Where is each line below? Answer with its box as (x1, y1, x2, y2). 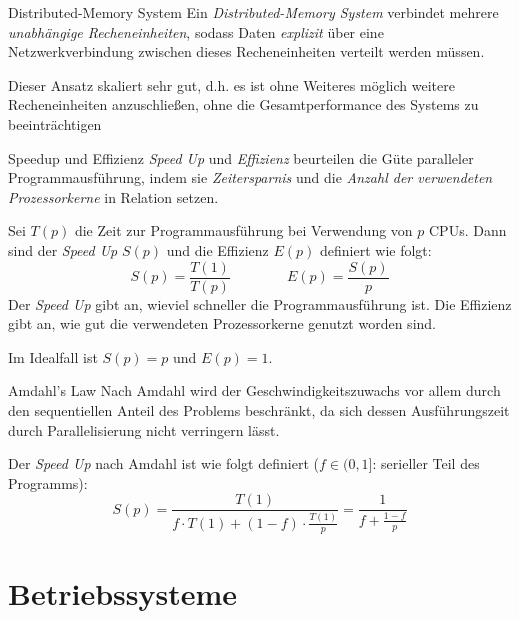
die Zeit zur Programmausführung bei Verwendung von (74, 220, 413, 241)
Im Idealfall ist (8, 346, 98, 367)
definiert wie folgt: (320, 239, 432, 260)
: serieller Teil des (372, 453, 480, 474)
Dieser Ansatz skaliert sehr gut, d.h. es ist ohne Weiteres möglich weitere (8, 74, 455, 95)
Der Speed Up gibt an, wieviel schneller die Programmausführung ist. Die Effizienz (8, 293, 512, 314)
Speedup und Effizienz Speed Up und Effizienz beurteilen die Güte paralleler (8, 147, 474, 168)
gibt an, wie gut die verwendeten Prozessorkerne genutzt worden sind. (8, 313, 436, 334)
